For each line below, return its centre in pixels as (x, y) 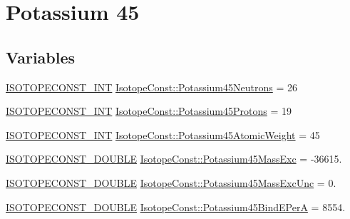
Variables (41, 57)
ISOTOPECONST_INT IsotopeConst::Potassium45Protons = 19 (149, 111)
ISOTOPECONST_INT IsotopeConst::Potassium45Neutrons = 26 (151, 87)
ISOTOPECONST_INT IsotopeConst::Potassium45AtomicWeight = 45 (163, 134)
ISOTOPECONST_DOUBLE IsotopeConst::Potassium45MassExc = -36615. (174, 159)
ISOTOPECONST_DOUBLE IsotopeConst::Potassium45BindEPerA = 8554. (176, 207)
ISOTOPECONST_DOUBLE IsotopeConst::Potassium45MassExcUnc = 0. (171, 182)
